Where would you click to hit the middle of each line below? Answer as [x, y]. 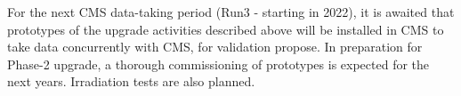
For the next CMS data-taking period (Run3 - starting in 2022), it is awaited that [231, 12]
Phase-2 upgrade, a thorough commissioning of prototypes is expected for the [218, 64]
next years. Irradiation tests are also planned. [131, 81]
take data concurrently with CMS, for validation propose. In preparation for [215, 47]
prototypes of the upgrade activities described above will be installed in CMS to [226, 29]
